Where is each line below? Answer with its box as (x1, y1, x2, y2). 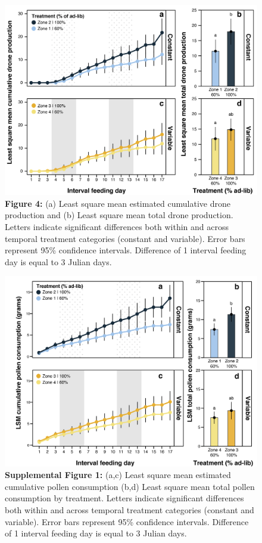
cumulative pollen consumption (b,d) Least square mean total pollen (5, 480, 255, 492)
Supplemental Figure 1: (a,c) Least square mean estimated (5, 468, 231, 481)
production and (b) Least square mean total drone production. (5, 209, 233, 221)
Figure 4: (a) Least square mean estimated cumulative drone (5, 197, 230, 209)
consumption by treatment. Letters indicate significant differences (5, 492, 244, 504)
